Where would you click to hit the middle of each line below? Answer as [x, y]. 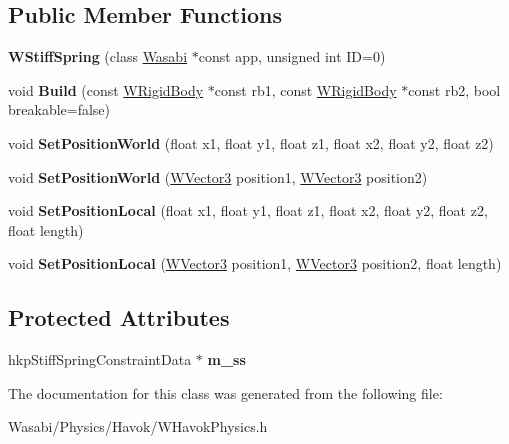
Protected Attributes [119, 317]
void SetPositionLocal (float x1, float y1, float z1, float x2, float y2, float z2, [248, 210]
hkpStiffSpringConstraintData [100, 359]
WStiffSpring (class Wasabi [98, 56]
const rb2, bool [454, 89]
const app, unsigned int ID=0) [292, 56]
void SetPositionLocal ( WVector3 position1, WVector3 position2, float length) [255, 263]
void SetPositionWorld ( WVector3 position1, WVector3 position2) [218, 176]
